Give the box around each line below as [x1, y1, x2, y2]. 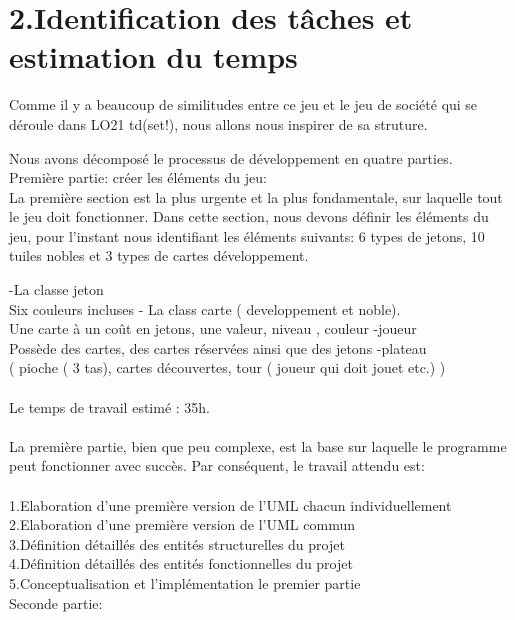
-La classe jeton [9, 279, 104, 300]
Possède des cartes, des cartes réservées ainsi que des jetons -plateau [9, 337, 427, 358]
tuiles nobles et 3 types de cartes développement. [9, 245, 309, 266]
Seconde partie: [9, 592, 103, 613]
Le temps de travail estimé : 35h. [9, 396, 211, 417]
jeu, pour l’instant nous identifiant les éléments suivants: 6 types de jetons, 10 [9, 225, 485, 246]
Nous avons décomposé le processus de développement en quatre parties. [9, 147, 453, 168]
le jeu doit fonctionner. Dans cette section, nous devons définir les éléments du [9, 206, 489, 227]
